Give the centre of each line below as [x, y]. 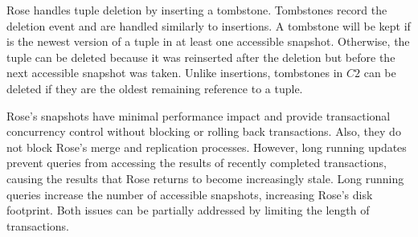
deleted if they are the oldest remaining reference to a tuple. [155, 88]
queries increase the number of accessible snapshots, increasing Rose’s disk [190, 194]
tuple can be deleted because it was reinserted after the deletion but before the [201, 57]
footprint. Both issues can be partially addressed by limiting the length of [188, 210]
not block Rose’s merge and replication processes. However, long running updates [207, 147]
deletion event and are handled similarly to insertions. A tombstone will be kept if [209, 25]
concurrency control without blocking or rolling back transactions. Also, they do [204, 131]
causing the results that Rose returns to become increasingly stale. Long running [205, 178]
